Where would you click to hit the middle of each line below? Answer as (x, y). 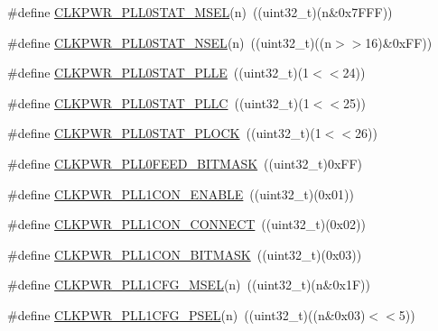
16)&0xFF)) (399, 42)
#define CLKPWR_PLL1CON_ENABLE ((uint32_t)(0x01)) (181, 193)
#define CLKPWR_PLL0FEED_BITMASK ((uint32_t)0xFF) (185, 163)
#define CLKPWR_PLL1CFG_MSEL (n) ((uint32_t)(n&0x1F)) (189, 285)
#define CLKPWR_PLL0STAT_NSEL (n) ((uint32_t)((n (170, 42)
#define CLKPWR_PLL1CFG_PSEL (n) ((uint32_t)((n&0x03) (186, 314)
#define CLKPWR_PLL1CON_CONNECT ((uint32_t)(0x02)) (186, 224)
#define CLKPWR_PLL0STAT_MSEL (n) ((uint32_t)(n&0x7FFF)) (200, 12)
